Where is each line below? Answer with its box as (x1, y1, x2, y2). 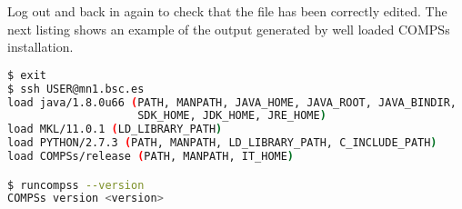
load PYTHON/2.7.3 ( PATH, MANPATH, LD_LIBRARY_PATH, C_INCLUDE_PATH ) (7, 136, 437, 150)
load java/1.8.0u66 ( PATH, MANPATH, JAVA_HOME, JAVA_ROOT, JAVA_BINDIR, (7, 95, 457, 109)
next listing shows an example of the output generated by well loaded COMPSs (7, 19, 450, 38)
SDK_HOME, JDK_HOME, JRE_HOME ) (137, 109, 326, 123)
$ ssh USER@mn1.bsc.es (7, 82, 145, 95)
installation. (7, 37, 74, 56)
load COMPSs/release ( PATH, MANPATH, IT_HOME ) (7, 150, 295, 164)
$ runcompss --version (7, 178, 145, 192)
